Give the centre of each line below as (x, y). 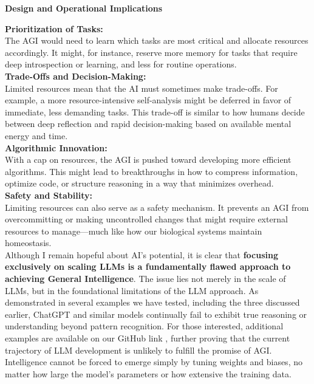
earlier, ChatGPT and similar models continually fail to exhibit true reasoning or (156, 314)
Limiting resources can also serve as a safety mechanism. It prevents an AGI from (157, 207)
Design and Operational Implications (84, 8)
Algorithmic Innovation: (56, 147)
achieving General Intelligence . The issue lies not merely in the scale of (145, 279)
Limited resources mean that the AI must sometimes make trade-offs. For (142, 88)
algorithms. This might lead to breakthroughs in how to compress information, (152, 171)
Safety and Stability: (49, 195)
